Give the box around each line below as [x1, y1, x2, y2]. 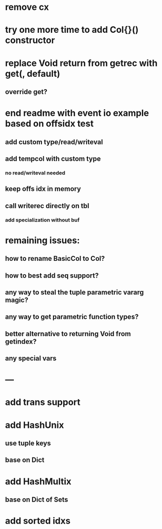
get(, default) [5, 68, 60, 79]
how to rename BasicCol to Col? [5, 254, 105, 263]
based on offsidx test [5, 118, 94, 129]
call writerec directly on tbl [5, 201, 89, 210]
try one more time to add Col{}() [5, 24, 139, 36]
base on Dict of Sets [5, 495, 68, 504]
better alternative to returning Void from [5, 329, 131, 338]
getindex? [5, 337, 37, 346]
